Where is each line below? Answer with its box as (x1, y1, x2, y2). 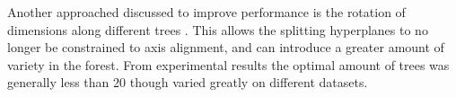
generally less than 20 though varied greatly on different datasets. (7, 73, 368, 92)
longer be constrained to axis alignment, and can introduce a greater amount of (7, 38, 444, 57)
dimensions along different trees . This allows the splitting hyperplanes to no (7, 20, 428, 39)
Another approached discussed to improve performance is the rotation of (7, 3, 406, 21)
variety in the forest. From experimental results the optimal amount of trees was (7, 55, 450, 74)
